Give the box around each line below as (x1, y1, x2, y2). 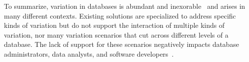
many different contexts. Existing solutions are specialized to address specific (4, 10, 236, 21)
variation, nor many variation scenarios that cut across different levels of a (4, 29, 229, 40)
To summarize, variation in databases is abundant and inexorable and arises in (4, 1, 246, 11)
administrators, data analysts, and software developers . (4, 48, 174, 59)
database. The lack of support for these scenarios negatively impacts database (4, 39, 239, 49)
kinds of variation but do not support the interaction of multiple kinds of (4, 20, 225, 30)
